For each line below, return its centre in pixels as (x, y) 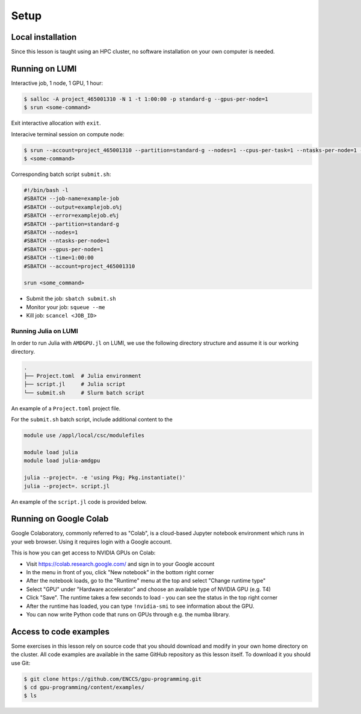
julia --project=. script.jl (67, 486)
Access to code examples (60, 632)
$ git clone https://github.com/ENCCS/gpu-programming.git (113, 679)
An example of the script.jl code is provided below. (79, 502)
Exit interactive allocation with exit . (56, 123)
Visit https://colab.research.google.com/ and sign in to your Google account (120, 564)
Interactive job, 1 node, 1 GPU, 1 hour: (57, 83)
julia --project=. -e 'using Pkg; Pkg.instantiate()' (105, 478)
